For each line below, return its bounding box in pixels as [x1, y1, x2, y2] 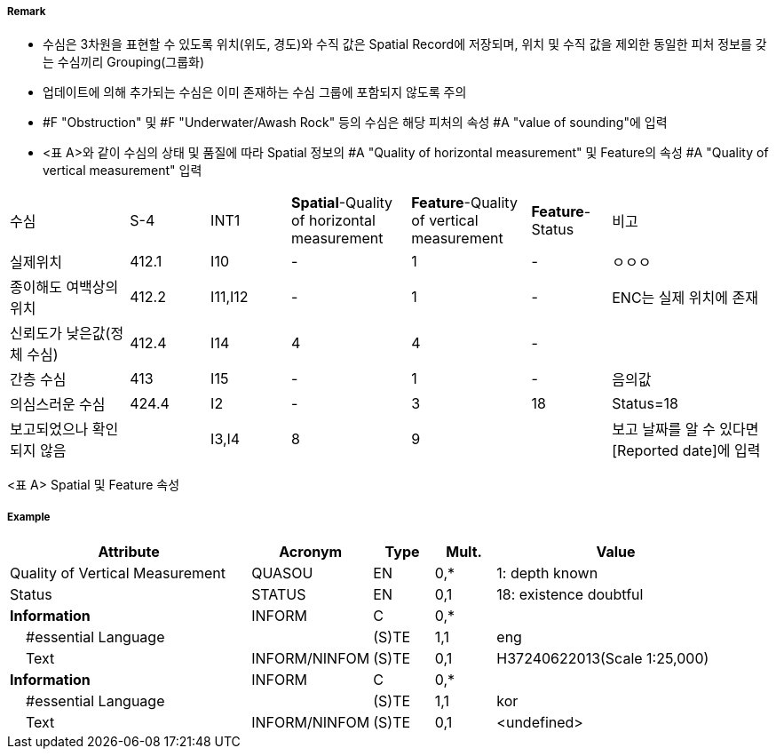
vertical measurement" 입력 [43, 163, 202, 179]
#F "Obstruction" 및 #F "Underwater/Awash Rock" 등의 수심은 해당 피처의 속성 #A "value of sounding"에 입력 [43, 115, 668, 131]
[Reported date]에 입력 [612, 442, 761, 460]
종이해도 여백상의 [10, 278, 119, 297]
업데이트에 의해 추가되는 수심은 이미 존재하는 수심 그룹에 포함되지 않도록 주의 [43, 84, 467, 100]
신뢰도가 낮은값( [10, 324, 111, 343]
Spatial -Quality [290, 194, 393, 212]
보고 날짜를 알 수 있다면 [612, 420, 759, 439]
